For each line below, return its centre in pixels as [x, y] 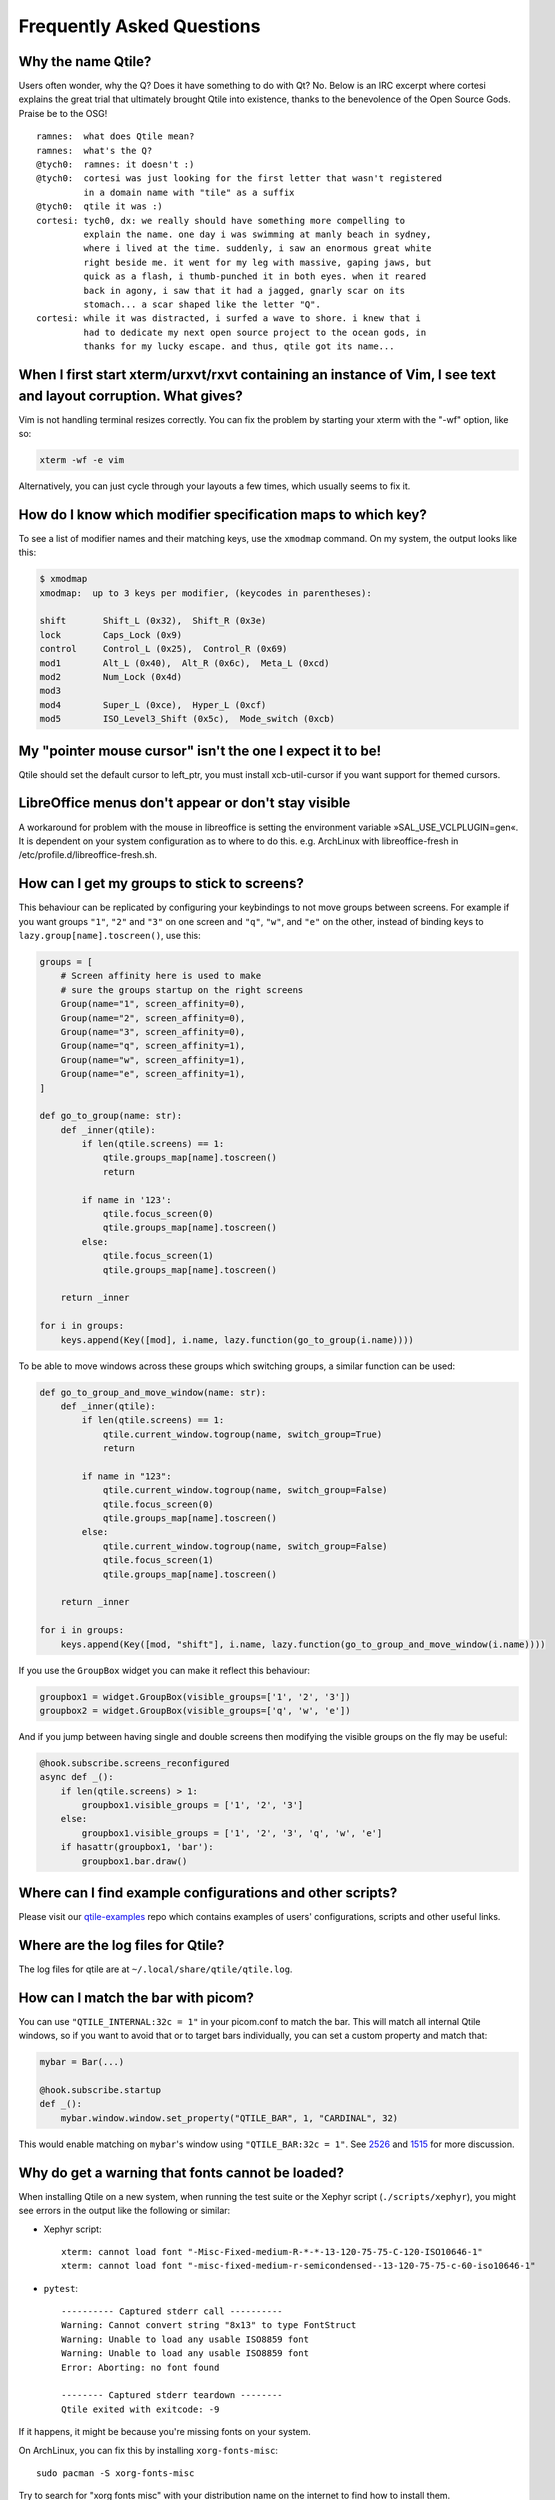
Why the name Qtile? [85, 61]
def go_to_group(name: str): [111, 1116]
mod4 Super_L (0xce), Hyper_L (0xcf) [153, 704]
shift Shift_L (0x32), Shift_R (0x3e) [153, 621]
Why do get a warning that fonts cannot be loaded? [181, 2172]
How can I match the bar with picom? [136, 1997]
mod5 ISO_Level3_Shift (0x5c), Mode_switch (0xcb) [187, 719]
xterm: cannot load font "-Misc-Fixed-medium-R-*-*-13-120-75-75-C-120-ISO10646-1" [272, 2251]
